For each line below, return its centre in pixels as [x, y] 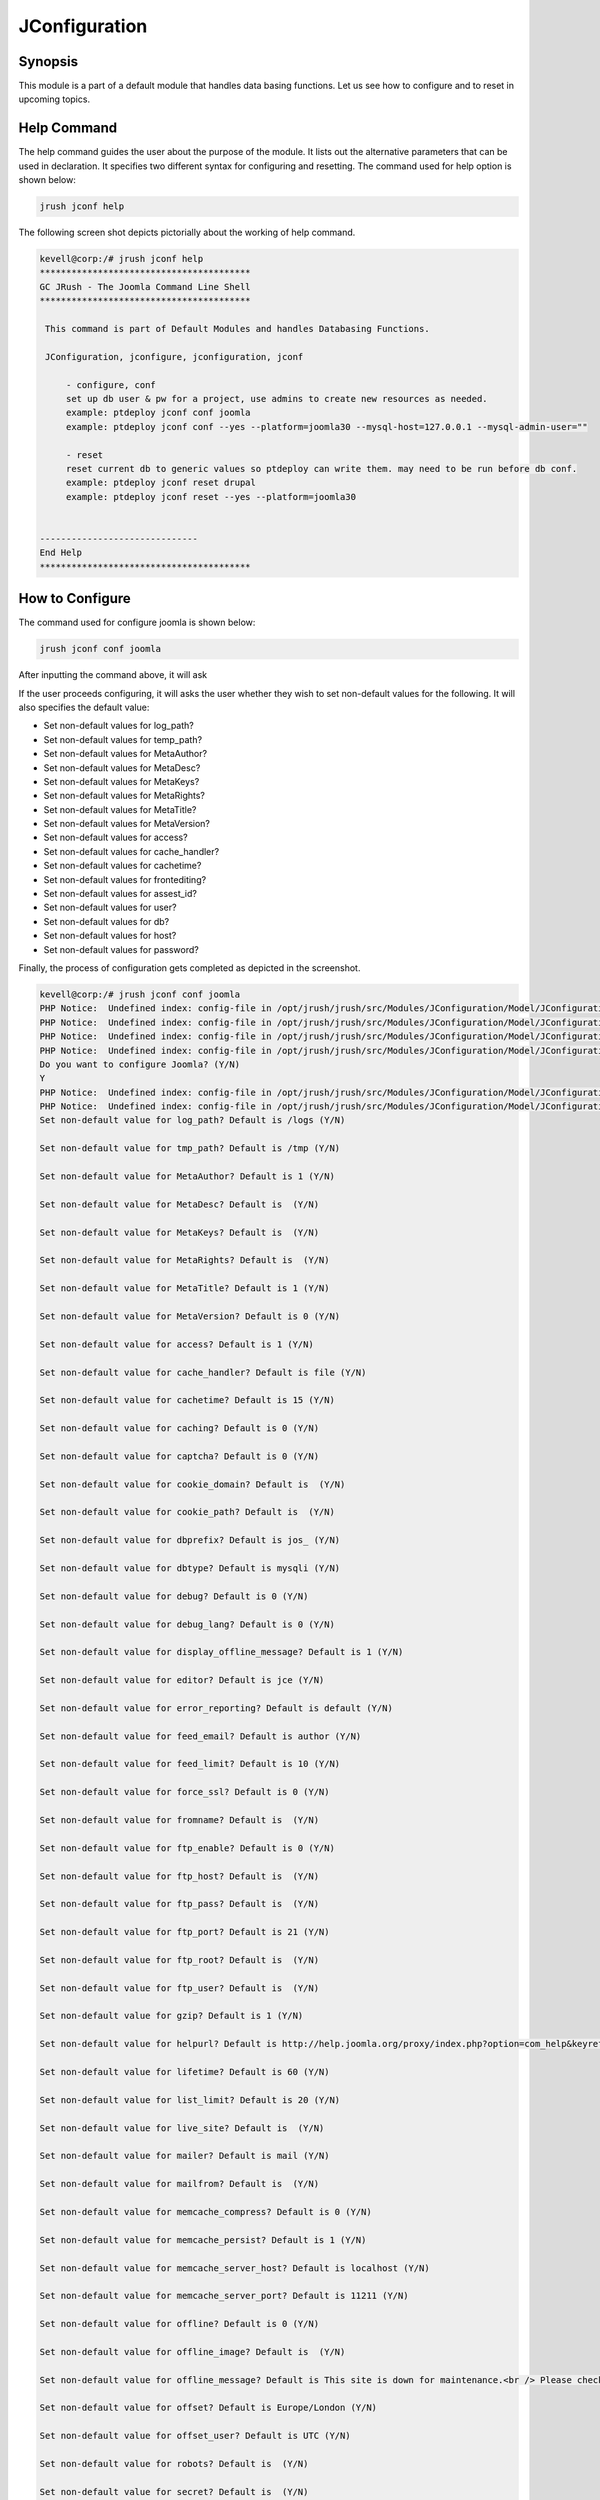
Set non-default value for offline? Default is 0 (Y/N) [179, 2324]
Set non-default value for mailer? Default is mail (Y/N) [184, 2156]
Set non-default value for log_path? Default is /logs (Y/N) [192, 1120]
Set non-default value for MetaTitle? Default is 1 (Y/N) [184, 1288]
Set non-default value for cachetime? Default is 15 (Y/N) [187, 1400]
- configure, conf [111, 384]
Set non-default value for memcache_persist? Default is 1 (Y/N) [203, 2239]
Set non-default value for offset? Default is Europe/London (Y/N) [208, 2408]
